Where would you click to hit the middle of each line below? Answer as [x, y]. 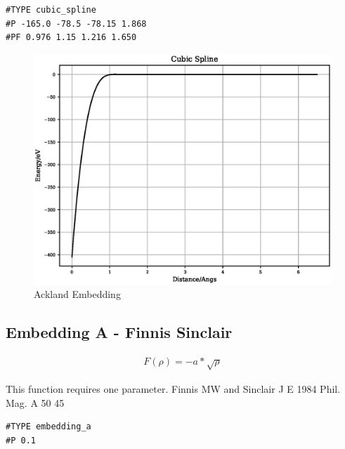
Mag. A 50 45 [35, 402]
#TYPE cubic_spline [51, 10]
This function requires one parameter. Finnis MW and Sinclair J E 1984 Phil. [173, 388]
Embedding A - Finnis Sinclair [119, 332]
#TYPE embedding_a [48, 427]
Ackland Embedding [77, 294]
